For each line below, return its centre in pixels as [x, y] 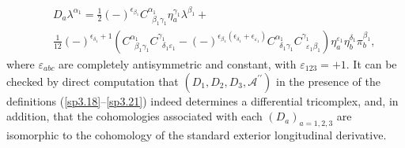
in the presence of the [328, 81]
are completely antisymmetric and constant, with [178, 63]
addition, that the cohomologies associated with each [134, 116]
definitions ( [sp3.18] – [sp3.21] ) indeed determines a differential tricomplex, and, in [202, 100]
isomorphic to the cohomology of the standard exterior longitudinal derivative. [197, 134]
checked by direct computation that [93, 81]
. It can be [371, 63]
